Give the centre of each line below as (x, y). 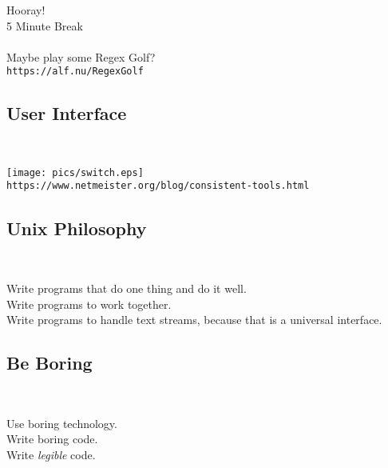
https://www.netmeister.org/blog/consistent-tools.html (158, 186)
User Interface (67, 113)
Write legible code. (51, 454)
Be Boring (49, 363)
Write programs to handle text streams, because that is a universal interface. (194, 320)
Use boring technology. (62, 423)
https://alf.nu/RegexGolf (75, 72)
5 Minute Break (45, 25)
